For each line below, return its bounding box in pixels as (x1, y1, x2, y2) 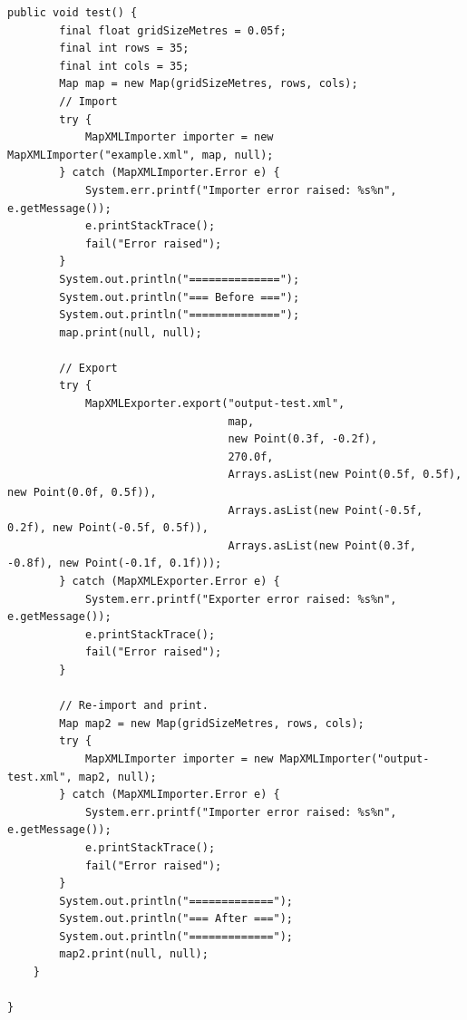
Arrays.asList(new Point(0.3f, (228, 539, 417, 552)
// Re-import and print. (59, 699, 209, 713)
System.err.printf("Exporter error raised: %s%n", (84, 592, 397, 606)
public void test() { (7, 6, 138, 19)
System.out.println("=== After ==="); (59, 912, 293, 926)
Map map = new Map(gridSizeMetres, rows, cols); (59, 77, 358, 91)
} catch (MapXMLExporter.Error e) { (59, 575, 280, 588)
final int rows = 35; (59, 42, 190, 55)
